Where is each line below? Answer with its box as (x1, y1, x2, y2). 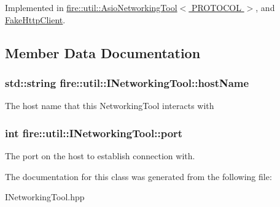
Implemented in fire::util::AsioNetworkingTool (5, 1, 177, 13)
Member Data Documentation (5, 43, 201, 62)
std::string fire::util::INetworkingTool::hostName (5, 75, 249, 90)
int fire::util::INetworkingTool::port (5, 125, 183, 140)
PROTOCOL (191, 1, 241, 13)
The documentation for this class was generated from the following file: (5, 170, 272, 183)
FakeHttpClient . (5, 13, 66, 26)
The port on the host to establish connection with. (5, 149, 195, 162)
